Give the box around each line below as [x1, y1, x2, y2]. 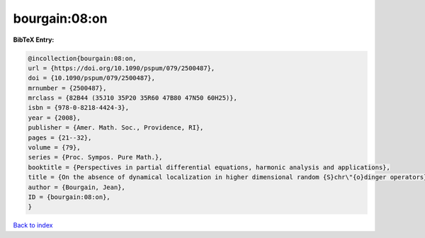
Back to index [13, 221, 53, 229]
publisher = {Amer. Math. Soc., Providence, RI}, [28, 124, 204, 132]
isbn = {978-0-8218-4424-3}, [28, 103, 130, 112]
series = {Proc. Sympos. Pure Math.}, [28, 153, 163, 161]
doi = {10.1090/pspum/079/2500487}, [28, 74, 156, 82]
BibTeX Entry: [13, 35, 55, 44]
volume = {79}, [28, 144, 81, 152]
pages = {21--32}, [28, 133, 92, 142]
